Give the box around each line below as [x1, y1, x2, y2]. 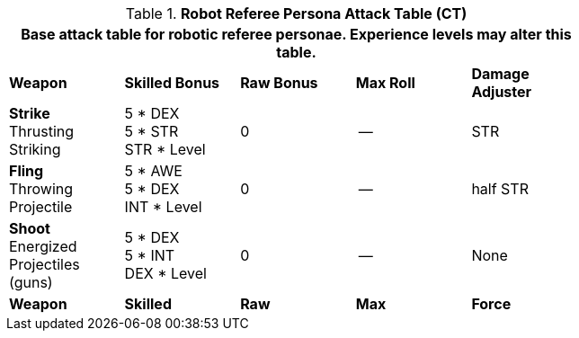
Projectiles [9, 255, 80, 273]
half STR [471, 180, 529, 198]
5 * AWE [124, 162, 183, 180]
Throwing [9, 180, 74, 198]
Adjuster [471, 83, 532, 101]
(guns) [9, 273, 53, 291]
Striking [9, 140, 61, 158]
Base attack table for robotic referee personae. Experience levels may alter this [21, 25, 572, 43]
